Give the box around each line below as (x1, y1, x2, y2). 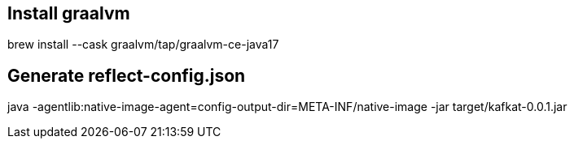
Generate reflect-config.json (7, 65, 246, 86)
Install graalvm (7, 3, 130, 23)
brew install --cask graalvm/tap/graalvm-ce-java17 (7, 37, 279, 52)
